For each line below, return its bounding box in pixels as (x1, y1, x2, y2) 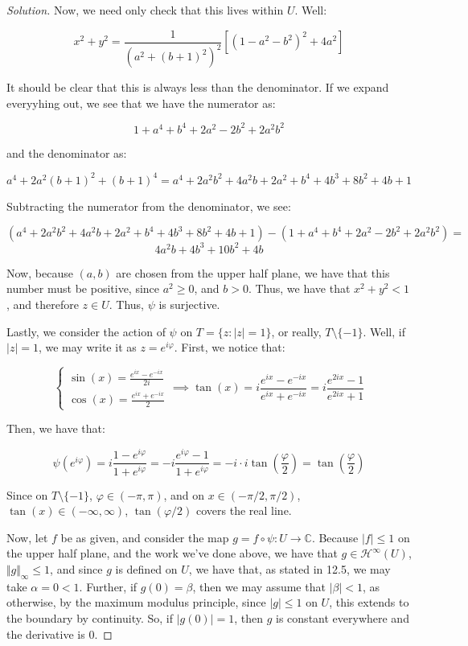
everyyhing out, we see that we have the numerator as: (6, 94, 276, 111)
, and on (163, 486, 205, 503)
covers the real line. (196, 502, 292, 519)
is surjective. (158, 296, 220, 313)
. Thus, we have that (248, 280, 351, 297)
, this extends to (329, 594, 409, 611)
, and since (50, 560, 103, 577)
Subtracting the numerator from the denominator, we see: (6, 197, 291, 214)
